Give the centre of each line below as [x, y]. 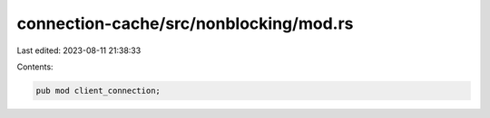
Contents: [35, 67]
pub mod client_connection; [98, 91]
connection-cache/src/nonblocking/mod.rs [185, 23]
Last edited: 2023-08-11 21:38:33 [79, 50]
